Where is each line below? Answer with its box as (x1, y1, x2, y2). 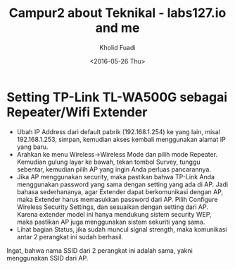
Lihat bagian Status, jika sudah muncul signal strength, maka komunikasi (16, 225, 227, 234)
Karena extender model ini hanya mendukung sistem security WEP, (16, 210, 212, 218)
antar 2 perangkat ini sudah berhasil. (16, 232, 124, 241)
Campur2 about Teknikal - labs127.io (8, 5, 227, 21)
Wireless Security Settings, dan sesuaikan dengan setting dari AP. (16, 203, 209, 211)
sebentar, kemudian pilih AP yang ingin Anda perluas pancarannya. (16, 165, 212, 174)
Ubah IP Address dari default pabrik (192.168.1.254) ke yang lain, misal (16, 127, 221, 136)
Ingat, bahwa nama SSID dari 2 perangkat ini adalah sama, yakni (6, 246, 193, 255)
